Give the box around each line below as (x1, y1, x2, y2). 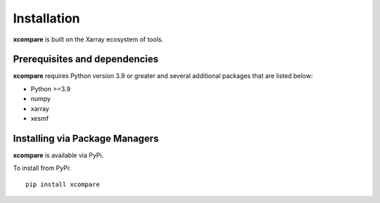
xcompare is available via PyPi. (13, 151, 104, 159)
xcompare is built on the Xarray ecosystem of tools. (13, 35, 164, 44)
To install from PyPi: (13, 164, 71, 172)
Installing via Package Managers (13, 132, 159, 144)
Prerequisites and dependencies (13, 53, 159, 65)
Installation (13, 11, 80, 26)
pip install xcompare (25, 180, 100, 188)
